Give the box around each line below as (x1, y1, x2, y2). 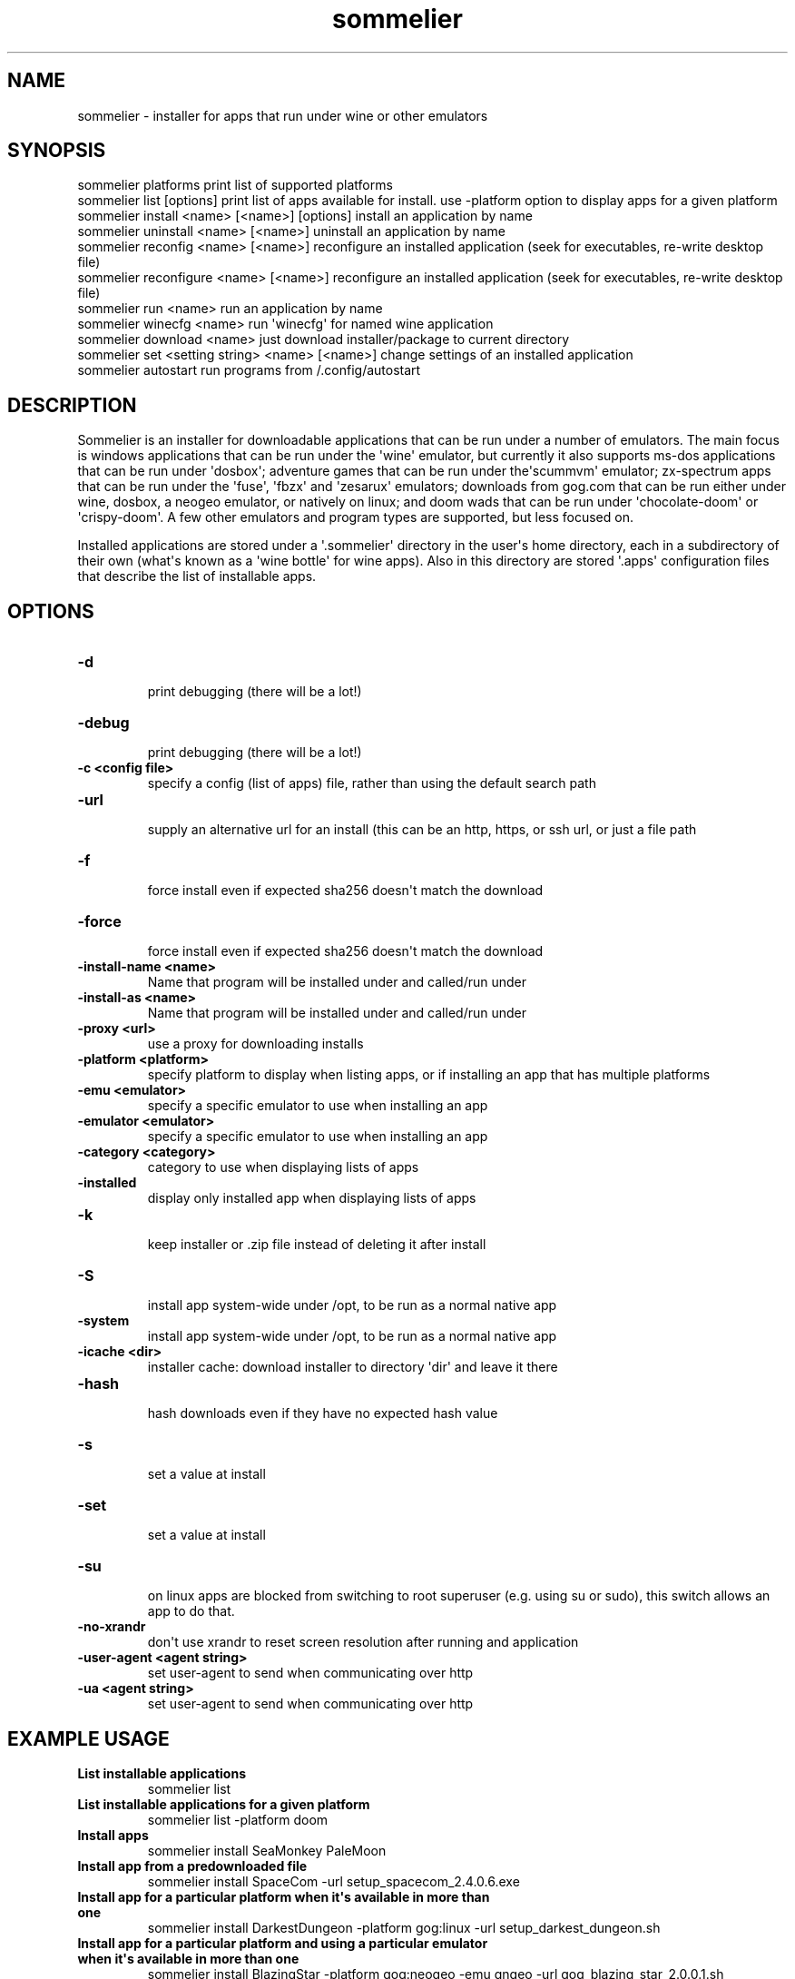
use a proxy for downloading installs (147, 1036, 364, 1052)
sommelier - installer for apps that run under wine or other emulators (77, 107, 488, 123)
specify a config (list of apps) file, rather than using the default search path (147, 775, 596, 792)
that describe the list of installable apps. (77, 568, 317, 585)
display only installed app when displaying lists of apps (147, 1190, 476, 1206)
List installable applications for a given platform (77, 1796, 370, 1812)
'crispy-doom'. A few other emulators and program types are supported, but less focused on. (77, 509, 633, 526)
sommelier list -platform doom (147, 1811, 329, 1827)
